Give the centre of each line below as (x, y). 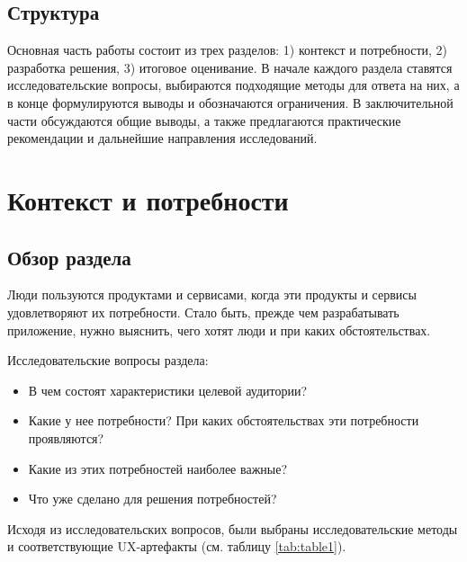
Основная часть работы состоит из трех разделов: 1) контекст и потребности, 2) (228, 50)
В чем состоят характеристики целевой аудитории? (168, 390)
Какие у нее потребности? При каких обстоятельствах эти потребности (224, 420)
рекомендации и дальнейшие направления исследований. (162, 138)
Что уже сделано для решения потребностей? (153, 499)
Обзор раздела (69, 257)
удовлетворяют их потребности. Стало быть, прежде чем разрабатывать (203, 312)
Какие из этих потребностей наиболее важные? (158, 468)
